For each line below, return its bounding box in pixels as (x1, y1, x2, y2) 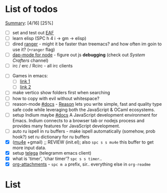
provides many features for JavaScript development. (12, 123, 120, 129)
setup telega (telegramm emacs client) (12, 150, 92, 156)
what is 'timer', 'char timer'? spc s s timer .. (12, 156, 102, 162)
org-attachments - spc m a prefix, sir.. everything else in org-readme (12, 161, 151, 167)
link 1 (19, 78, 30, 84)
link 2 (19, 84, 31, 90)
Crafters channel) (12, 57, 49, 63)
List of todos (5, 3, 58, 15)
